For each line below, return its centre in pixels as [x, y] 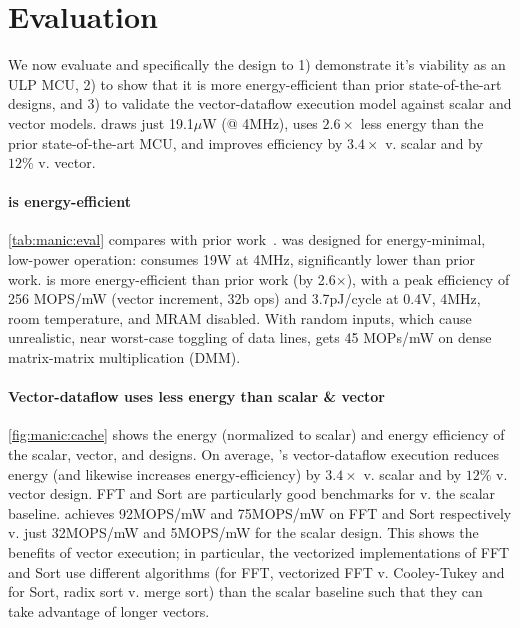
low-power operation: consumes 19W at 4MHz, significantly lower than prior [242, 259]
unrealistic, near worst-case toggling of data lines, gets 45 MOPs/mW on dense [250, 337]
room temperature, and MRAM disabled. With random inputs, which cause [240, 317]
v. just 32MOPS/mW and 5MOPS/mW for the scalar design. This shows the [243, 532]
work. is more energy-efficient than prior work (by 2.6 [172, 278]
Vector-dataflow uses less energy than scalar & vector [196, 396]
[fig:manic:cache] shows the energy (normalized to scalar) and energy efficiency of [256, 434]
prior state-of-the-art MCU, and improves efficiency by [175, 142]
